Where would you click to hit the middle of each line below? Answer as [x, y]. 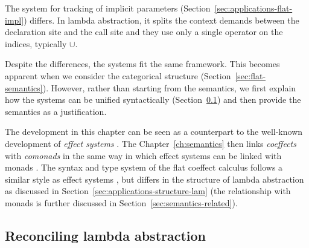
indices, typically [36, 43]
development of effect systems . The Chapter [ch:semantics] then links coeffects [151, 143]
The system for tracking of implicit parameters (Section [108, 8]
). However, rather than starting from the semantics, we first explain [169, 87]
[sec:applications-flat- [253, 8]
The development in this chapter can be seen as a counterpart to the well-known [154, 132]
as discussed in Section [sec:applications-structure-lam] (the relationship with [148, 191]
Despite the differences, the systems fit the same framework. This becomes [142, 64]
